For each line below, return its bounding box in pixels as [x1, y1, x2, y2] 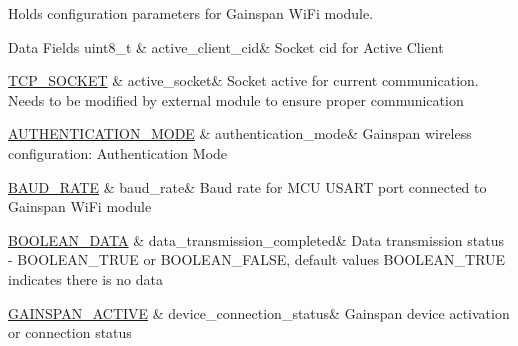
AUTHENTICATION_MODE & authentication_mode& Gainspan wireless [8, 123, 472, 144]
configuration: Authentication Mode [8, 142, 228, 163]
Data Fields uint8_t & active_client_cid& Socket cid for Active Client [8, 36, 444, 57]
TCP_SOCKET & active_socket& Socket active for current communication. [8, 70, 479, 91]
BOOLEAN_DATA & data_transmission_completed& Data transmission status [8, 229, 504, 250]
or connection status [8, 322, 132, 343]
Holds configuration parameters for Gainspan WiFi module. [8, 3, 374, 23]
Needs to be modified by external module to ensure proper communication [8, 89, 464, 110]
